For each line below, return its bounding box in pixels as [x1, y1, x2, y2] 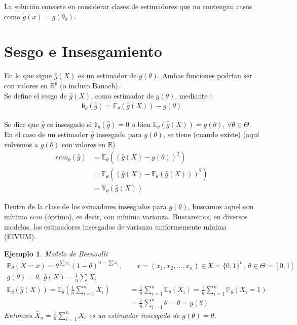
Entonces [4, 309, 32, 320]
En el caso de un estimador [4, 129, 89, 140]
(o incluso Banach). [60, 80, 120, 90]
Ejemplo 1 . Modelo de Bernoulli [4, 248, 107, 258]
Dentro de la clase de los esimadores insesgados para [4, 201, 167, 212]
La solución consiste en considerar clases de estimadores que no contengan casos [4, 1, 252, 11]
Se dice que [4, 119, 39, 129]
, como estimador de [91, 90, 154, 101]
